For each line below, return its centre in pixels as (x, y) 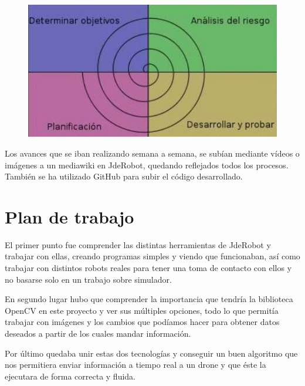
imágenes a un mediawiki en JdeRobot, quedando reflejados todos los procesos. (147, 165)
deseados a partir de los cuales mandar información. (98, 333)
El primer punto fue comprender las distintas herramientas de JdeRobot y (138, 244)
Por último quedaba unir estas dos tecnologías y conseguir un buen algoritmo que (151, 353)
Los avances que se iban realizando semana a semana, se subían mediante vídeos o (152, 153)
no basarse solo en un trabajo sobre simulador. (88, 279)
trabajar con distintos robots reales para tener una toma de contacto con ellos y (148, 268)
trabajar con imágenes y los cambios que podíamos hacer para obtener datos (142, 322)
